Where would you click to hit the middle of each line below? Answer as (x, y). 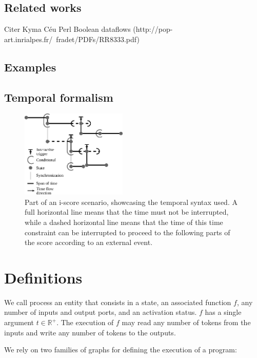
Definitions (43, 277)
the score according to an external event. (89, 242)
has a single (223, 312)
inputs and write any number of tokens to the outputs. (90, 332)
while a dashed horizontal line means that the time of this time (124, 222)
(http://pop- (153, 29)
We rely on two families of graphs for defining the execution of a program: (121, 350)
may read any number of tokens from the (186, 322)
